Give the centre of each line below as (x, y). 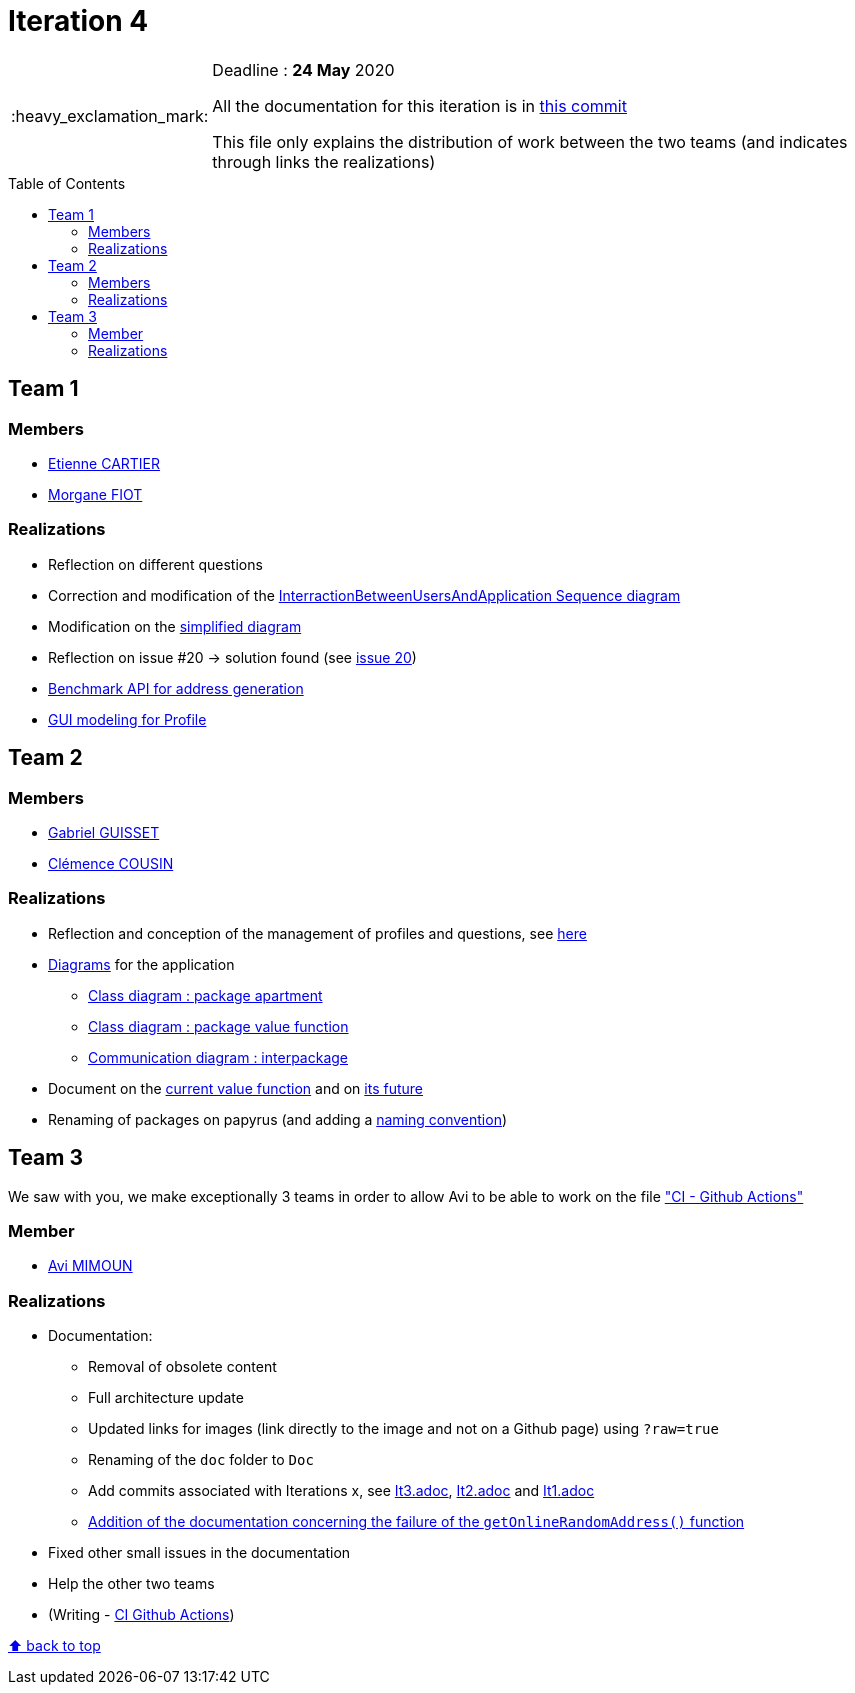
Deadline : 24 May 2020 (303, 69)
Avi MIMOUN (90, 1266)
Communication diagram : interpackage (218, 1057)
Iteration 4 (78, 21)
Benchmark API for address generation (176, 688)
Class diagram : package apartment (205, 995)
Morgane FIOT (95, 494)
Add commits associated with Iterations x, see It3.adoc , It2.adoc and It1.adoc (341, 1491)
